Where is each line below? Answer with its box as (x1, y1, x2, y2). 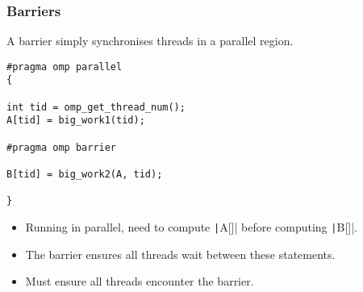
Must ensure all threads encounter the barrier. (25, 273, 254, 290)
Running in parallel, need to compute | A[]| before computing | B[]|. (25, 219, 357, 236)
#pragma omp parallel (6, 60, 123, 73)
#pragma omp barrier (6, 141, 117, 153)
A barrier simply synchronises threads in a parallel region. (6, 32, 294, 49)
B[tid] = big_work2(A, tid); (6, 169, 163, 181)
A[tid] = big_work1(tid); (6, 115, 145, 127)
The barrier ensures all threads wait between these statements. (25, 245, 336, 262)
